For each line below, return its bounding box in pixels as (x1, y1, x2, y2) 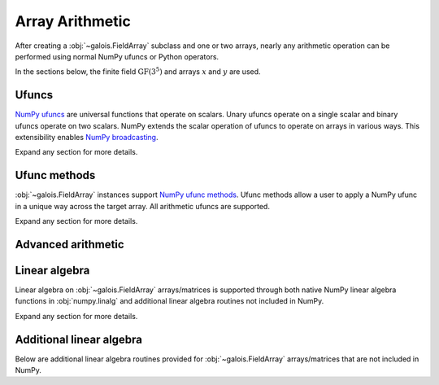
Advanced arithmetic (15, 237, 125, 252)
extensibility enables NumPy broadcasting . (15, 133, 159, 142)
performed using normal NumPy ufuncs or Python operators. (15, 51, 219, 61)
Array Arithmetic (15, 12, 132, 30)
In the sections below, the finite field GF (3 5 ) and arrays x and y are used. (15, 66, 261, 77)
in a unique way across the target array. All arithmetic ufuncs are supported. (15, 201, 270, 211)
